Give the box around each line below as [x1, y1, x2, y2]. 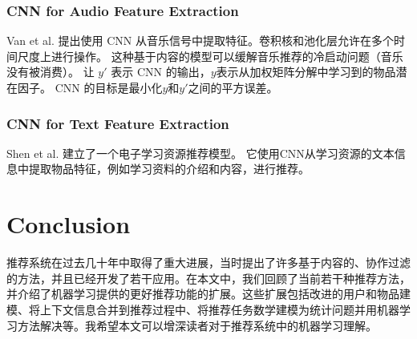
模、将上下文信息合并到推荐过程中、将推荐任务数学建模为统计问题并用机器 [6, 301, 399, 317]
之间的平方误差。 [188, 79, 278, 95]
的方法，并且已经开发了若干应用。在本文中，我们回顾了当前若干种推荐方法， [6, 269, 411, 286]
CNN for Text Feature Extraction [6, 113, 229, 133]
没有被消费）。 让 [6, 63, 95, 80]
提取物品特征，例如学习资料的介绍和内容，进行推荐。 [28, 160, 310, 177]
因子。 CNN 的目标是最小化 [17, 79, 163, 95]
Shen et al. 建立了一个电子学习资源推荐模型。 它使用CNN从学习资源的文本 [6, 144, 395, 161]
